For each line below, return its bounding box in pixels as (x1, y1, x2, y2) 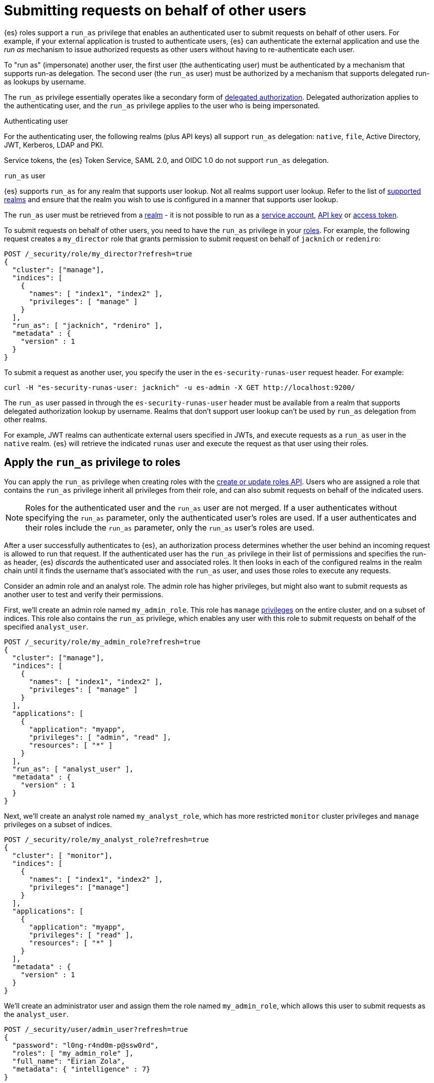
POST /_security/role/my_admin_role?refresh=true (4, 637, 201, 646)
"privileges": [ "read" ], (29, 930, 134, 939)
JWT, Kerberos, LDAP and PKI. (4, 140, 104, 149)
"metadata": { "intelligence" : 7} (12, 1065, 151, 1073)
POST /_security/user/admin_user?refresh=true (4, 1025, 188, 1033)
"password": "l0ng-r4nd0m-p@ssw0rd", (12, 1041, 159, 1049)
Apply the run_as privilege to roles (4, 456, 181, 469)
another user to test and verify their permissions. (4, 590, 164, 599)
